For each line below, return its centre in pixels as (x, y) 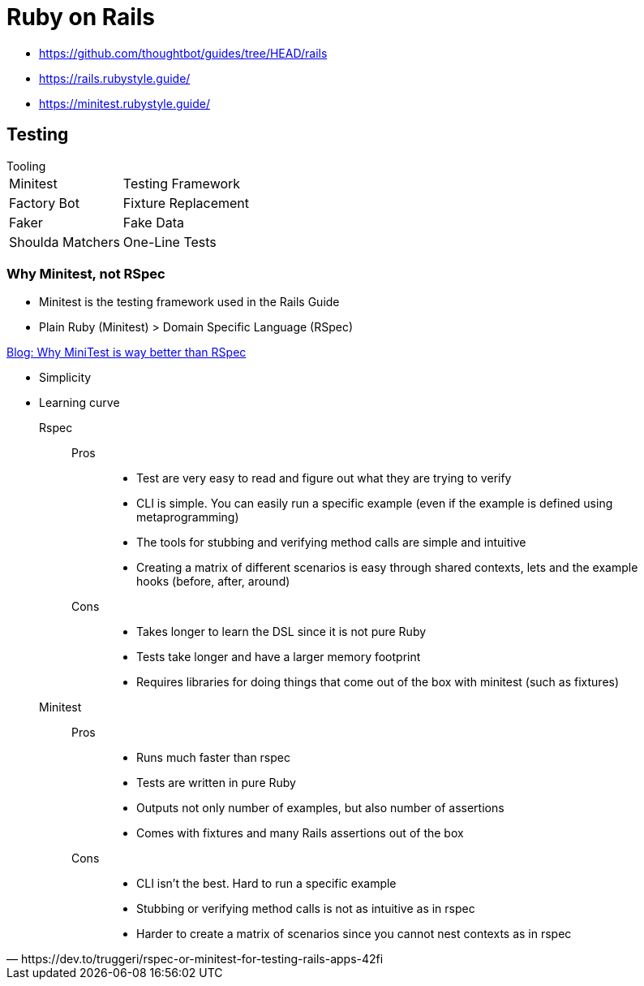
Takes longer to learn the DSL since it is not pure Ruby (281, 632)
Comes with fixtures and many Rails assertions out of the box (300, 833)
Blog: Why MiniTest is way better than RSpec (127, 352)
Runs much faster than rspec (213, 758)
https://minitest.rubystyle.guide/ (125, 103)
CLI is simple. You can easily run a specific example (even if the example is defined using (375, 504)
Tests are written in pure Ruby (216, 783)
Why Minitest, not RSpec (86, 273)
